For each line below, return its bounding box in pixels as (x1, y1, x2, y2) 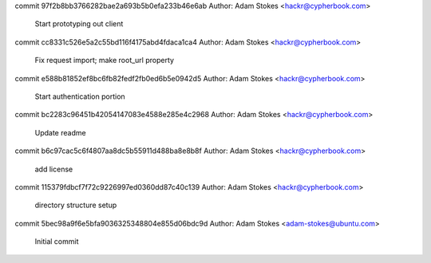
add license (34, 164, 73, 174)
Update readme (34, 128, 87, 137)
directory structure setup (34, 200, 117, 210)
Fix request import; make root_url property (34, 56, 175, 65)
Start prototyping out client (34, 19, 124, 29)
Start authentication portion (34, 92, 125, 101)
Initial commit (34, 237, 79, 246)
